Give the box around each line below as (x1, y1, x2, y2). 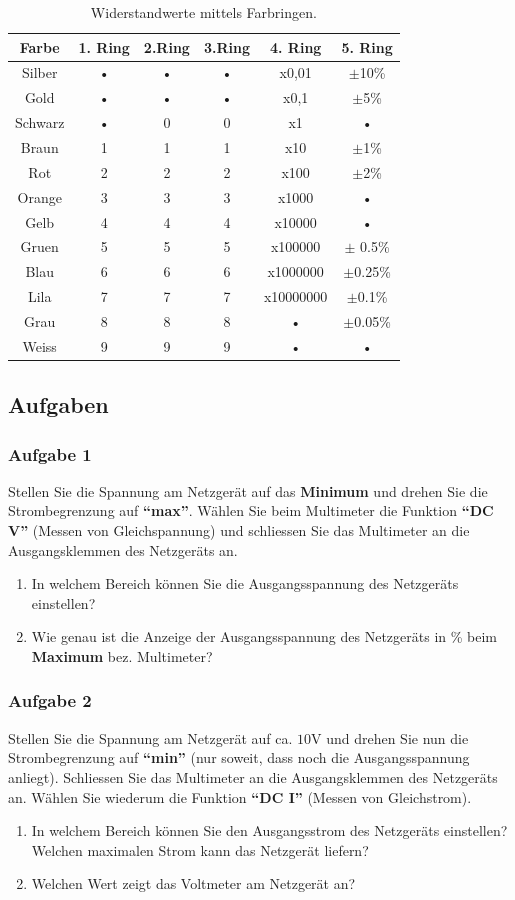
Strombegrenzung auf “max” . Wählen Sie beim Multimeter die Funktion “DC (8, 500, 494, 521)
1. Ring (78, 36, 130, 57)
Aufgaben (8, 389, 109, 420)
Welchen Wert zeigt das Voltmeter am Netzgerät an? (31, 873, 356, 894)
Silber (21, 62, 58, 83)
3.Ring (203, 36, 250, 57)
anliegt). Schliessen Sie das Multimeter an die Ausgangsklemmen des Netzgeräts (8, 766, 498, 787)
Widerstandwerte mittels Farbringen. (90, 2, 317, 22)
